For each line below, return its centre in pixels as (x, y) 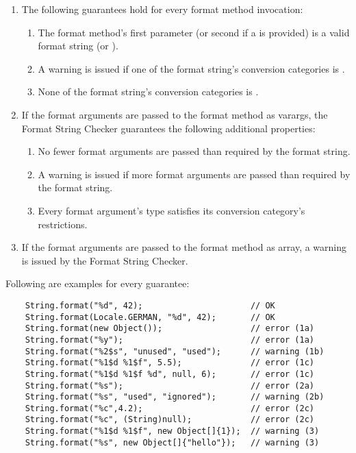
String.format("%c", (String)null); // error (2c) (170, 420)
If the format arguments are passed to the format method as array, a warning (184, 247)
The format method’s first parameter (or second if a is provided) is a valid (194, 32)
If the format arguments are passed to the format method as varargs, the (175, 114)
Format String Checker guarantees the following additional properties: (168, 128)
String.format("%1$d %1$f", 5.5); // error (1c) (170, 363)
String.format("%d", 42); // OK (150, 305)
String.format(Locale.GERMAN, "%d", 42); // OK (150, 317)
